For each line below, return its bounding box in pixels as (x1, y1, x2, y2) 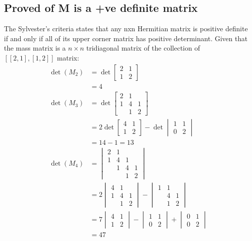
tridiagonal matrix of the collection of (86, 43, 200, 53)
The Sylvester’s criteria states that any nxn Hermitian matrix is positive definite (4, 23, 248, 34)
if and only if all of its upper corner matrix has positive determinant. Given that (4, 33, 248, 43)
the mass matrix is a (4, 43, 66, 53)
